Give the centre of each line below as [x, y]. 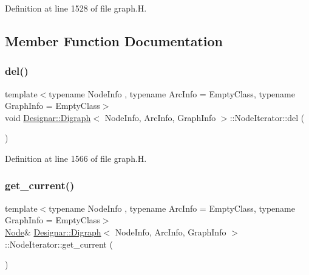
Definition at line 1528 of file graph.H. [76, 8]
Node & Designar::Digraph [53, 231]
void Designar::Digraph [48, 117]
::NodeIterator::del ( [267, 117]
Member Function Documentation [114, 40]
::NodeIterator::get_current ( [59, 244]
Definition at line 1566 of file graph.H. [76, 158]
